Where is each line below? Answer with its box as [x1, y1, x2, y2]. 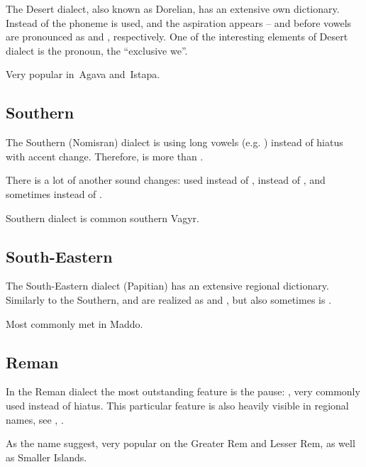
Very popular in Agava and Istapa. [6, 67, 160, 82]
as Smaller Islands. [6, 449, 87, 464]
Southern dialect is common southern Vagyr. [6, 210, 199, 225]
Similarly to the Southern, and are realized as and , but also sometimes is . [6, 292, 332, 307]
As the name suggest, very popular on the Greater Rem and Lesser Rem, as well [6, 436, 355, 451]
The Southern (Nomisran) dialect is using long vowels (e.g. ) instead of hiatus [6, 135, 343, 150]
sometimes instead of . [6, 186, 102, 201]
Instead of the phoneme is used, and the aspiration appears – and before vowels [6, 15, 352, 30]
